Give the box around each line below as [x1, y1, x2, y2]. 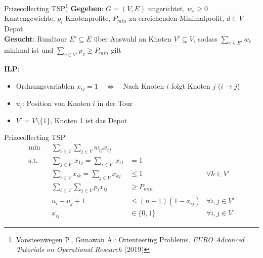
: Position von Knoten [22, 98, 91, 108]
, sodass [193, 33, 218, 44]
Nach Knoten [123, 80, 164, 91]
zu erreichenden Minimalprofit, [129, 13, 225, 23]
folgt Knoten [171, 80, 210, 91]
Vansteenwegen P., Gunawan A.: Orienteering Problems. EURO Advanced [16, 234, 245, 244]
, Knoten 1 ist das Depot [50, 115, 127, 125]
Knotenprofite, [65, 13, 111, 23]
